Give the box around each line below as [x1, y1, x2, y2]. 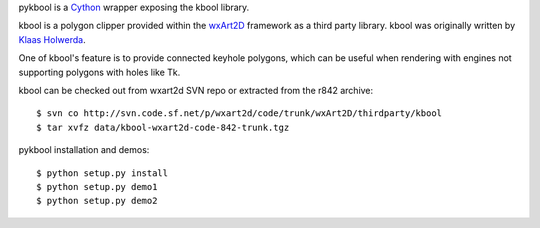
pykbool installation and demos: [18, 144, 150, 156]
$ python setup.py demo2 [36, 195, 158, 207]
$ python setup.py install [36, 167, 169, 179]
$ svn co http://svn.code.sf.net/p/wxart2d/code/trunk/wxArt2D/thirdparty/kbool [36, 108, 443, 119]
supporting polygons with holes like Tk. [18, 66, 181, 78]
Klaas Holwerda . [18, 33, 86, 45]
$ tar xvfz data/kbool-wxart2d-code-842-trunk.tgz [36, 121, 290, 133]
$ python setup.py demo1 [36, 181, 158, 192]
